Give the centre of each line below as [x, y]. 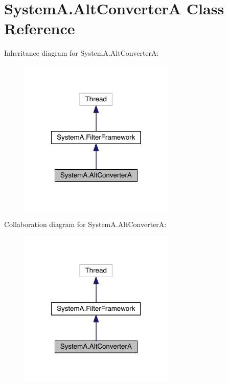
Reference [40, 28]
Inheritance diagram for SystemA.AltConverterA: [82, 53]
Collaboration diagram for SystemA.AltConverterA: [85, 224]
